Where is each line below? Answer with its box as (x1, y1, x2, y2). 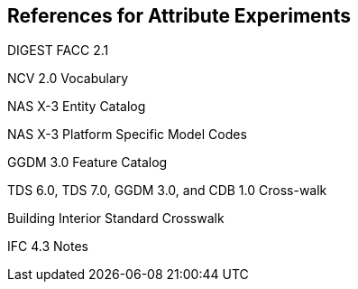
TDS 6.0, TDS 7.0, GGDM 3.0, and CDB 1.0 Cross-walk (7, 182, 327, 199)
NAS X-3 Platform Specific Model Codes (7, 126, 247, 143)
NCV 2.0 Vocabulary (7, 70, 129, 87)
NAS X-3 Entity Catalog (7, 98, 146, 115)
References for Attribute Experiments (7, 5, 351, 27)
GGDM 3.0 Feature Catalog (7, 154, 168, 171)
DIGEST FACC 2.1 (7, 42, 109, 59)
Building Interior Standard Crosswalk (7, 210, 225, 227)
